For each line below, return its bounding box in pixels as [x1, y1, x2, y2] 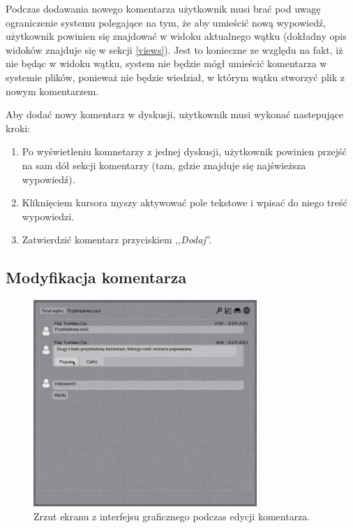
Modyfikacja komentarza [6, 266, 187, 288]
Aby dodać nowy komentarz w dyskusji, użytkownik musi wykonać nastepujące [6, 107, 344, 122]
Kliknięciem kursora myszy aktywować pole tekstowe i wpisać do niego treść [22, 195, 347, 210]
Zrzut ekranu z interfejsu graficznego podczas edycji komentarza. [33, 508, 310, 523]
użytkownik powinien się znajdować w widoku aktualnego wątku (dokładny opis [6, 29, 347, 43]
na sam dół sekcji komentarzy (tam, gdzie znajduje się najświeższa [22, 157, 306, 172]
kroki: [6, 120, 31, 135]
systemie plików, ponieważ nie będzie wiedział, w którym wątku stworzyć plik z [6, 69, 345, 84]
